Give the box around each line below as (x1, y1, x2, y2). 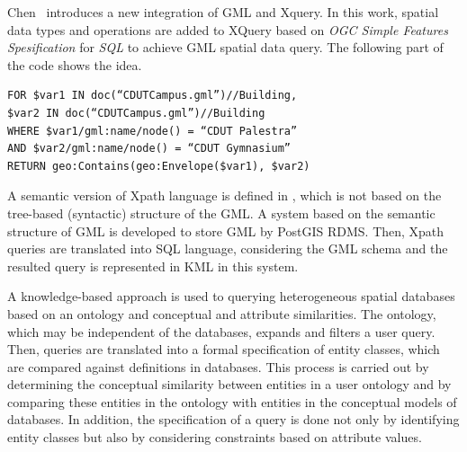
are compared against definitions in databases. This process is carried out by (7, 357, 429, 376)
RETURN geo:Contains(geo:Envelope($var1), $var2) (7, 159, 310, 173)
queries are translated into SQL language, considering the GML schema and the (7, 239, 448, 258)
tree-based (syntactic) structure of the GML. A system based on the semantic (7, 203, 436, 222)
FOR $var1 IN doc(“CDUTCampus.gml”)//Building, (7, 89, 298, 102)
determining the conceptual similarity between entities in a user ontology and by (7, 375, 452, 394)
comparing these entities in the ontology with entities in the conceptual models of (7, 392, 457, 411)
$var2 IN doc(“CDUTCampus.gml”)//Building (7, 106, 265, 120)
